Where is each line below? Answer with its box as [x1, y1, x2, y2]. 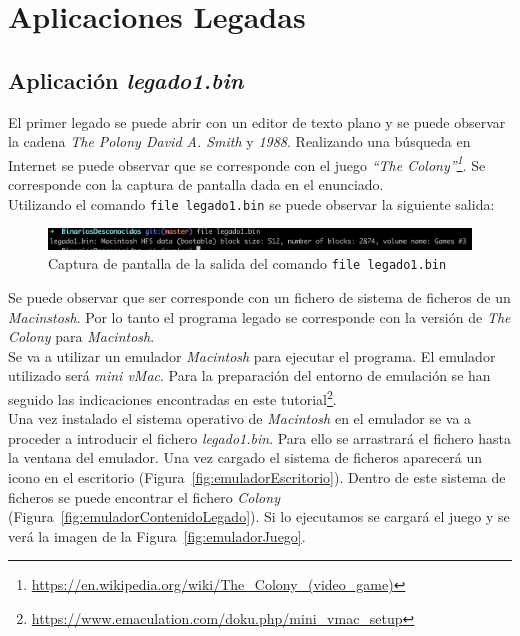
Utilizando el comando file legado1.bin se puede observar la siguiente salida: [8, 193, 495, 214]
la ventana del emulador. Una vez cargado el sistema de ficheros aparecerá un [8, 447, 483, 468]
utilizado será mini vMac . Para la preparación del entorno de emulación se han [8, 365, 491, 386]
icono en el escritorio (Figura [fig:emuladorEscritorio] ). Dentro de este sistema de [8, 467, 506, 488]
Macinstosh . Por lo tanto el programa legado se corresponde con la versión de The [8, 306, 511, 327]
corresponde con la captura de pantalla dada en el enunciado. [8, 174, 384, 195]
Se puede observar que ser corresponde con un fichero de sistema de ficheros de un [8, 287, 511, 308]
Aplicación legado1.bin [8, 64, 244, 95]
